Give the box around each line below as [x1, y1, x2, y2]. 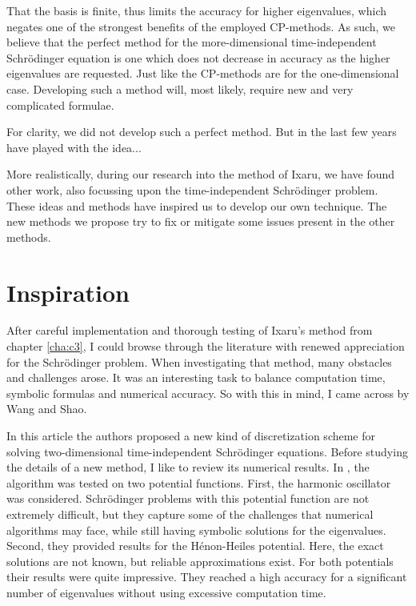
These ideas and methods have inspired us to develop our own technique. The [6, 197, 387, 214]
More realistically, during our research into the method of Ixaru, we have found [6, 166, 395, 183]
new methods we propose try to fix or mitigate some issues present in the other [6, 213, 395, 230]
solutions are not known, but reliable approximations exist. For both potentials [6, 552, 394, 569]
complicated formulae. [6, 96, 114, 113]
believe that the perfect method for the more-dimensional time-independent [6, 34, 377, 50]
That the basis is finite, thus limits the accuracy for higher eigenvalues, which [6, 2, 387, 18]
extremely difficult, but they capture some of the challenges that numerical [6, 505, 374, 522]
